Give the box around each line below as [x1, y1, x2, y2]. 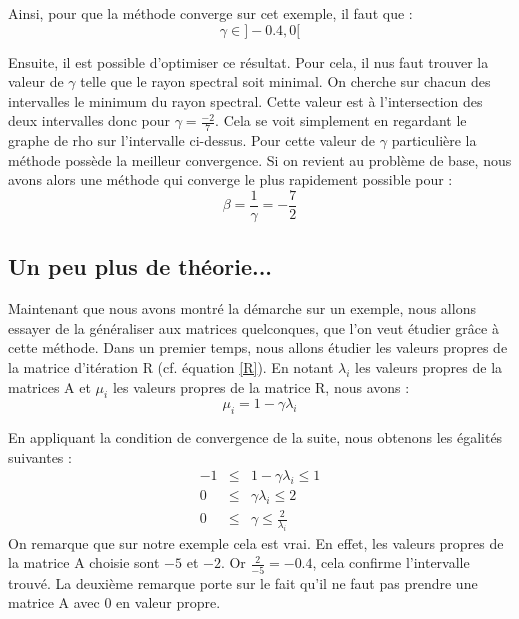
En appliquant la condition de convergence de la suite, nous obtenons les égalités [8, 427, 503, 448]
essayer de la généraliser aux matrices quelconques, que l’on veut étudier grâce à [8, 317, 499, 338]
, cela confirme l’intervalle [312, 552, 470, 573]
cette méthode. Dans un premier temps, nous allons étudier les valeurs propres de [8, 337, 508, 358]
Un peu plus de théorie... [8, 251, 273, 282]
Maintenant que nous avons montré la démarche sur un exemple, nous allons [8, 298, 476, 319]
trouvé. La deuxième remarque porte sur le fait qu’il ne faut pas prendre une [8, 572, 478, 593]
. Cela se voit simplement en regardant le [215, 110, 467, 131]
